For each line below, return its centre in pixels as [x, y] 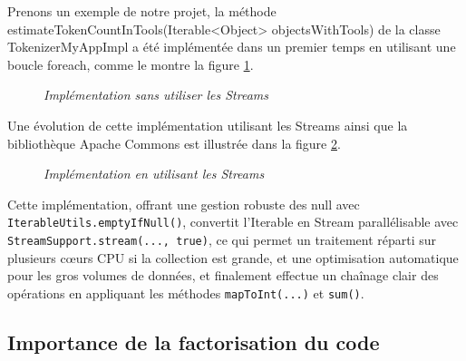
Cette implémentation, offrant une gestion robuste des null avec [184, 204]
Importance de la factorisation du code [194, 341]
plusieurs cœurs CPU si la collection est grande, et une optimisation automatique [233, 257]
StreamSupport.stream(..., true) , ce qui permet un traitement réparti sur [222, 239]
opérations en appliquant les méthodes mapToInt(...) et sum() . [186, 293]
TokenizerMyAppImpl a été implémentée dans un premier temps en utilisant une [232, 47]
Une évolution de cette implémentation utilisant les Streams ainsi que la [208, 125]
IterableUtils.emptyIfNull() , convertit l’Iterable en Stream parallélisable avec [233, 222]
